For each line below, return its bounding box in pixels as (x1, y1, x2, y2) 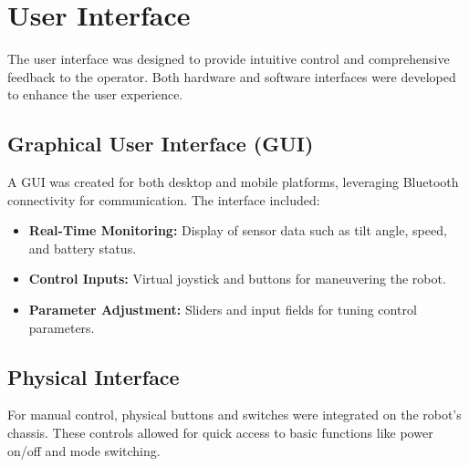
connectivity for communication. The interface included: (7, 190, 320, 209)
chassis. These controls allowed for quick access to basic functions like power (7, 423, 433, 442)
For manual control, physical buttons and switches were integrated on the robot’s (7, 405, 462, 424)
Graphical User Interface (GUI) (7, 130, 314, 158)
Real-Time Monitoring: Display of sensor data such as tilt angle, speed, (28, 221, 447, 240)
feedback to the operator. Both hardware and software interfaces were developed (7, 67, 456, 86)
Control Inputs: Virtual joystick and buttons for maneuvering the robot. (28, 269, 446, 288)
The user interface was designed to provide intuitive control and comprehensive (7, 49, 450, 68)
